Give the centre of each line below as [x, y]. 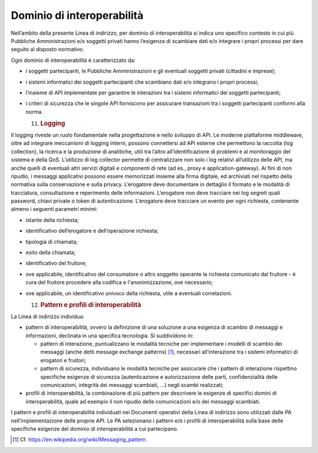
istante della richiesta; [52, 220]
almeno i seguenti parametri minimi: [54, 209]
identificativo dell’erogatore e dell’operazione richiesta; [92, 231]
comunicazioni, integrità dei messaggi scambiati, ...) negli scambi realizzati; [132, 385]
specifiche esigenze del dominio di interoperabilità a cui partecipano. [95, 429]
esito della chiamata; [51, 253]
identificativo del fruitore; [56, 263]
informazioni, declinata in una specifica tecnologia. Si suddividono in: [110, 335]
